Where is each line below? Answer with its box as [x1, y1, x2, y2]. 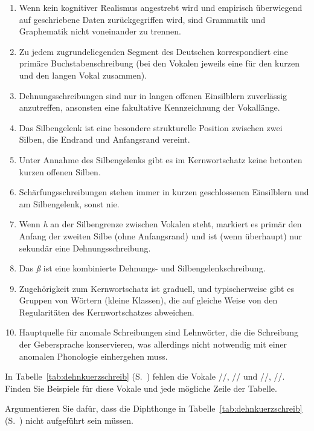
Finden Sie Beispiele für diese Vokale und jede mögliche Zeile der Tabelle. [5, 381, 277, 394]
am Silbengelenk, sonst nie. [19, 197, 120, 210]
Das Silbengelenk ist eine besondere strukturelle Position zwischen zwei [19, 121, 283, 134]
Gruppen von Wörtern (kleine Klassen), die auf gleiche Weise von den [19, 294, 278, 306]
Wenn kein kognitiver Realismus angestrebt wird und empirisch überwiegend [19, 1, 303, 13]
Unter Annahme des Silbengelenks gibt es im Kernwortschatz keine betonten [19, 153, 303, 166]
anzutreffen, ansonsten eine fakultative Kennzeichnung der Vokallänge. [19, 101, 280, 114]
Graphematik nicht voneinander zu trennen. [19, 25, 181, 37]
